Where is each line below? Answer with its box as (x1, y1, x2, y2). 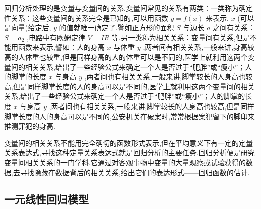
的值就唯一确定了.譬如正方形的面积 (59, 22, 174, 33)
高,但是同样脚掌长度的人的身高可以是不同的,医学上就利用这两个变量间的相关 (4, 81, 255, 91)
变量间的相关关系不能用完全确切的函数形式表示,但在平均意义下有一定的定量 (4, 137, 253, 148)
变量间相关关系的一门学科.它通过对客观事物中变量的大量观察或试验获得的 (4, 157, 246, 167)
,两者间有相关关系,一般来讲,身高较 (143, 42, 255, 52)
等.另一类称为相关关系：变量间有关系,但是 (111, 32, 250, 42)
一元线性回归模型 (4, 191, 89, 207)
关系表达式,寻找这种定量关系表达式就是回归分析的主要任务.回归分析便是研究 (4, 147, 255, 158)
